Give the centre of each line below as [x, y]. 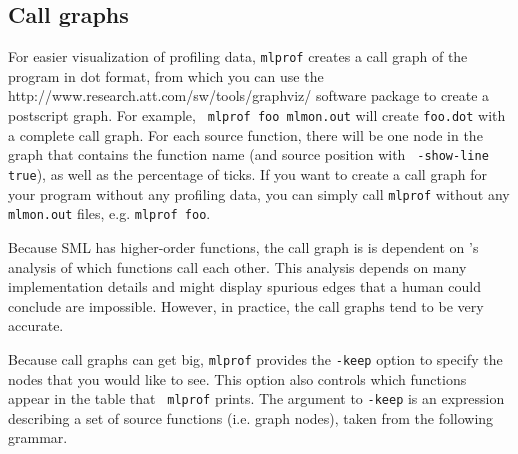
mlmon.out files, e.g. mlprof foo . [109, 213]
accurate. [36, 325]
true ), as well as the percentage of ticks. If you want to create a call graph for [247, 173]
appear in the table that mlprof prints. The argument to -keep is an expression [256, 398]
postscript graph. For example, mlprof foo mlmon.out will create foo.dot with [257, 115]
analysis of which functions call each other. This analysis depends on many [237, 266]
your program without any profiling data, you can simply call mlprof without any [259, 193]
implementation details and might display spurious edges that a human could [244, 286]
